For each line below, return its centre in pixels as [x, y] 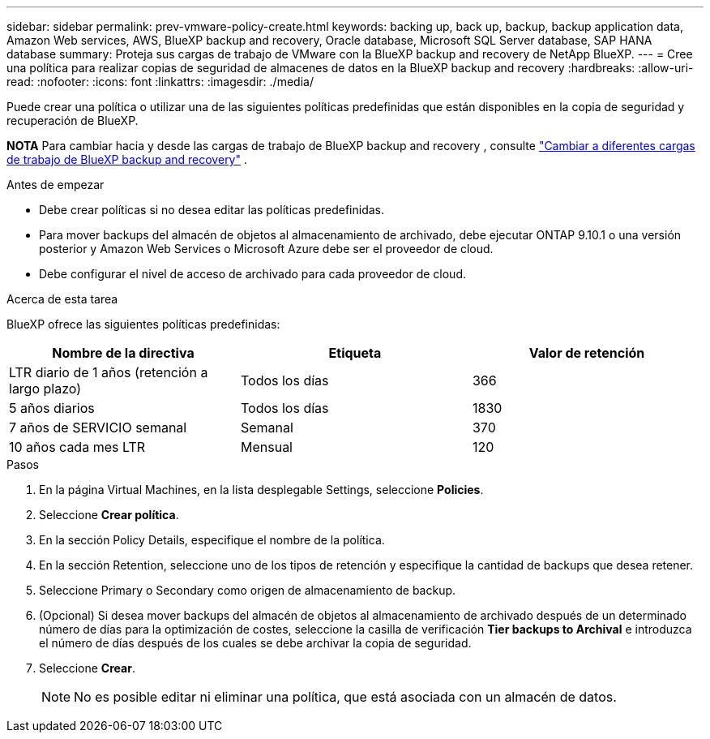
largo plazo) [45, 389]
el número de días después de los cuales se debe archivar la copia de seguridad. [255, 643]
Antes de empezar [56, 185]
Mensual [266, 447]
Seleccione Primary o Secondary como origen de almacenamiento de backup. [248, 590]
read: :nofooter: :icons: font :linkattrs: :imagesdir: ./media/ [160, 82]
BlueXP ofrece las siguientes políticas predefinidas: [143, 324]
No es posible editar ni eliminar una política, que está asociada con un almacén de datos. [345, 697]
